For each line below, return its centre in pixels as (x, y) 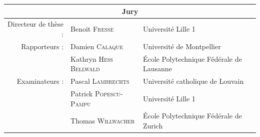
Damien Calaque (97, 46)
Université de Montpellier (182, 46)
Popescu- (109, 93)
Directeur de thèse (36, 24)
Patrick (82, 93)
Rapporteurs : (42, 46)
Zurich (153, 125)
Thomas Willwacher (103, 121)
